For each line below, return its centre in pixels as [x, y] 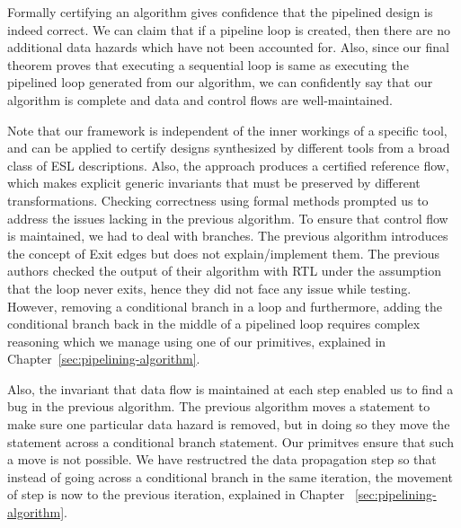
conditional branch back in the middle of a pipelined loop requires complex [214, 324]
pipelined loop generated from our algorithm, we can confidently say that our [220, 82]
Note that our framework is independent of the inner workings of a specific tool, [227, 130]
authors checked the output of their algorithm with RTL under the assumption [225, 271]
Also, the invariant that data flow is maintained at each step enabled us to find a [230, 388]
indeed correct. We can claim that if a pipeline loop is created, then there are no [229, 29]
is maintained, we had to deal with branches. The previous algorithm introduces [228, 236]
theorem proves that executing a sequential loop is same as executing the [208, 64]
